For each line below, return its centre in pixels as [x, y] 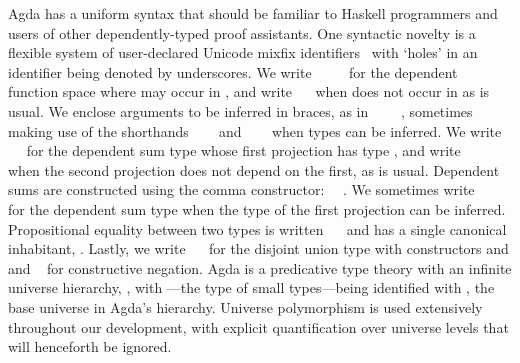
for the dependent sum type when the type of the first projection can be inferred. [257, 208]
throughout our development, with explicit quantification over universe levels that [258, 326]
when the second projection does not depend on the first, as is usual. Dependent [254, 169]
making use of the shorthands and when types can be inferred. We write [255, 130]
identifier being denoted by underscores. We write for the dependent [233, 71]
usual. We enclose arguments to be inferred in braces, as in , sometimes [240, 110]
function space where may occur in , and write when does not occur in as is [249, 91]
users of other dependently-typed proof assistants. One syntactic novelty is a [242, 32]
